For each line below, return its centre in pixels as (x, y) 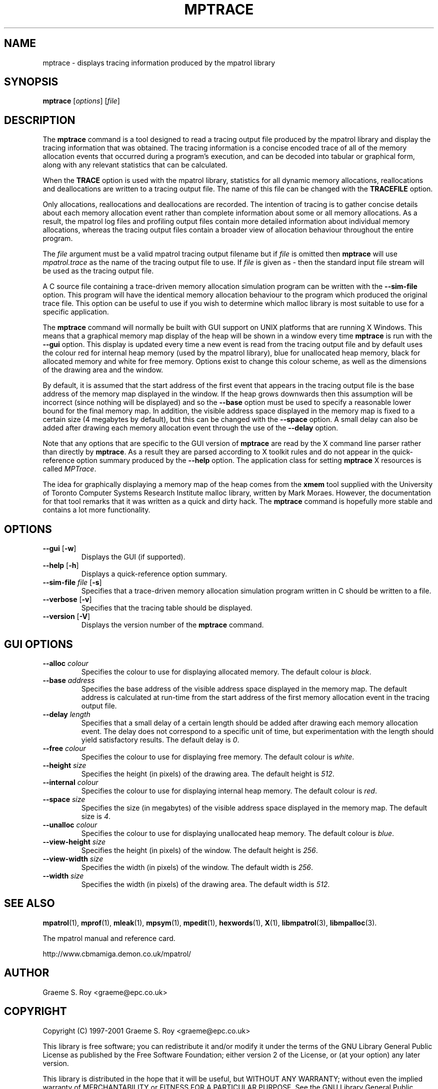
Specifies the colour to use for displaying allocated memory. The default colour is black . (226, 671)
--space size (64, 799)
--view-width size (73, 858)
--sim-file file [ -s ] (72, 582)
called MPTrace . (69, 469)
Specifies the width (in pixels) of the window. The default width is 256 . (197, 867)
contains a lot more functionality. (96, 510)
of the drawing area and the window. (103, 370)
